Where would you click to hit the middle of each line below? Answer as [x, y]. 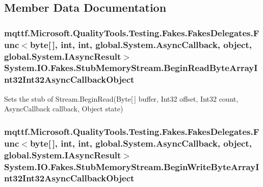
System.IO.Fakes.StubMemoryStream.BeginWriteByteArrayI [132, 166]
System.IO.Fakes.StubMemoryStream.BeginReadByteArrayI [131, 68]
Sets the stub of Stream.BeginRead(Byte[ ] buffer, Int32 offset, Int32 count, [121, 98]
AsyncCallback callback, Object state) [64, 109]
